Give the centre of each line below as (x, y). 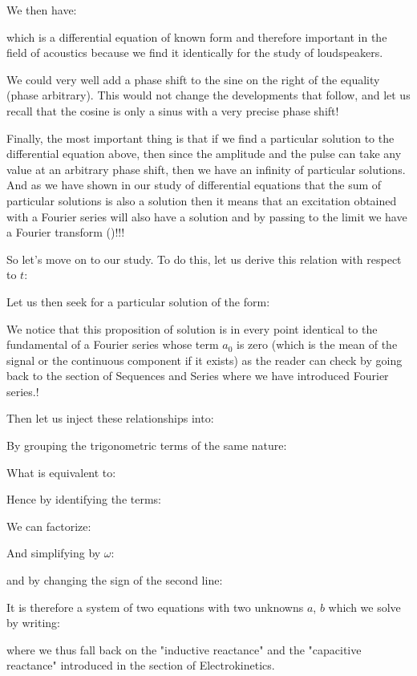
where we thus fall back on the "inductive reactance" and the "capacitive (184, 649)
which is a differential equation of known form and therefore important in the (197, 36)
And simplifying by (54, 553)
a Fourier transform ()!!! (66, 232)
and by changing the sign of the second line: (115, 580)
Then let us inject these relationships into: (110, 418)
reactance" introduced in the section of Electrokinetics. (141, 665)
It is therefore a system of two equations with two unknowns (155, 607)
